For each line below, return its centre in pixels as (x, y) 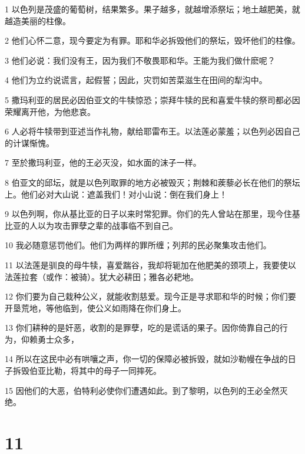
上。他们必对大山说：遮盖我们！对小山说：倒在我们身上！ (116, 194)
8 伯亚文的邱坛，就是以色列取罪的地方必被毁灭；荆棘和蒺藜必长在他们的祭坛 (152, 182)
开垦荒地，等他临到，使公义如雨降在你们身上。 (95, 307)
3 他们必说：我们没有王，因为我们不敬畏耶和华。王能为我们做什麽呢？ (140, 60)
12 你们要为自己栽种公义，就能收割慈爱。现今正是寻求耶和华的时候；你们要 (150, 296)
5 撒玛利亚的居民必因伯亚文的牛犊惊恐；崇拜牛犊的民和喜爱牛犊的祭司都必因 (152, 99)
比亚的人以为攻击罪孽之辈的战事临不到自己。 (91, 225)
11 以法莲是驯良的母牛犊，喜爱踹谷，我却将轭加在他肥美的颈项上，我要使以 (150, 264)
